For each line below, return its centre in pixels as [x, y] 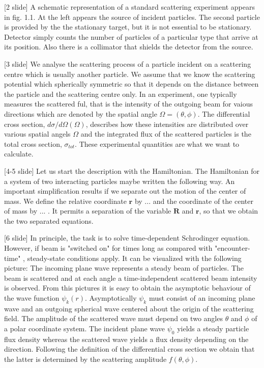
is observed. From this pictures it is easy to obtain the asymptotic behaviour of [127, 288]
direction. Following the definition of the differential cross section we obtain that [129, 349]
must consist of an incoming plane [202, 298]
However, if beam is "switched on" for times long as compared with [108, 248]
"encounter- [232, 248]
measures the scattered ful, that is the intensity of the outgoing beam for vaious [129, 104]
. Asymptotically [111, 298]
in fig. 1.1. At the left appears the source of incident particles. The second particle [132, 17]
